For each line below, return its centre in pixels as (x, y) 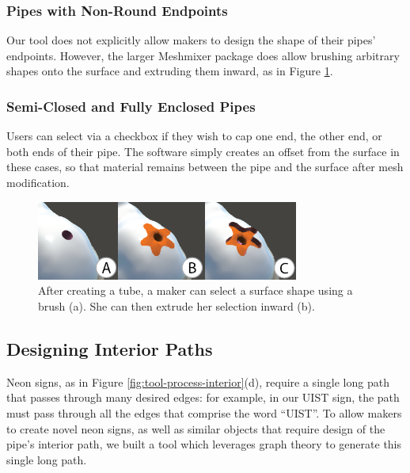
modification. (38, 182)
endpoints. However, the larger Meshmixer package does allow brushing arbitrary (203, 55)
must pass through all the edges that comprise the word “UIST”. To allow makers (204, 412)
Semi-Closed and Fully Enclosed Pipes (131, 106)
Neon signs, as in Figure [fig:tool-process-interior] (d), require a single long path (198, 381)
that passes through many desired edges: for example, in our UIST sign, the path (203, 397)
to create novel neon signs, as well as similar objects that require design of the (196, 428)
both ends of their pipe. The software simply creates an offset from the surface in (203, 151)
